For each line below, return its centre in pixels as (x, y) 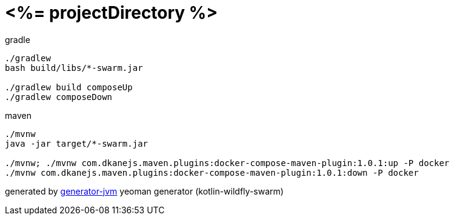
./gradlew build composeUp (69, 87)
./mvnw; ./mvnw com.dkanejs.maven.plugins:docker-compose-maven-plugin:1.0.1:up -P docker (227, 163)
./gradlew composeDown (59, 97)
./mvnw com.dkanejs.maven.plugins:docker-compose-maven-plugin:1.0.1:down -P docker (212, 172)
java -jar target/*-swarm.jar (77, 143)
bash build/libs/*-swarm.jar (74, 68)
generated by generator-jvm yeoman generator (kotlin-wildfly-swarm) (144, 191)
